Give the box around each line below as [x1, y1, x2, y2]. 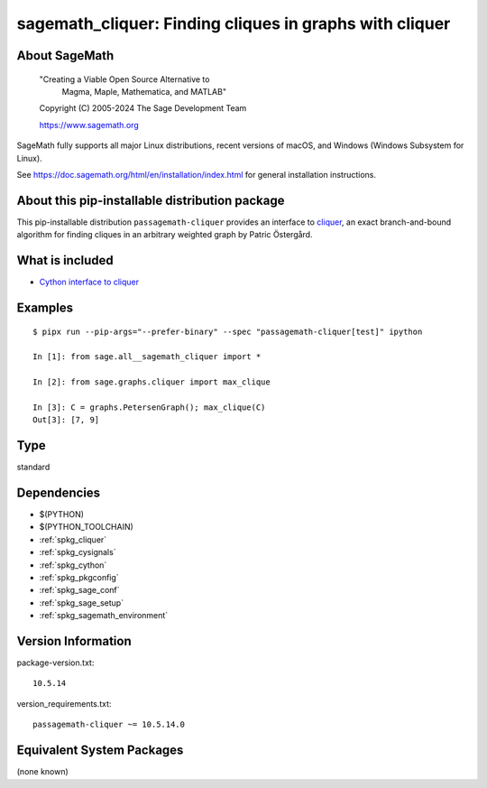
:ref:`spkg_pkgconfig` [39, 572, 119, 583]
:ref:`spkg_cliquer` [39, 533, 107, 545]
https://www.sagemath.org [39, 119, 139, 130]
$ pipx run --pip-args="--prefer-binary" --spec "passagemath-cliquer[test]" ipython [32, 326, 423, 337]
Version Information [16, 634, 132, 649]
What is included [16, 253, 115, 268]
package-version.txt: [16, 657, 95, 668]
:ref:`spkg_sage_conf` [39, 585, 121, 596]
